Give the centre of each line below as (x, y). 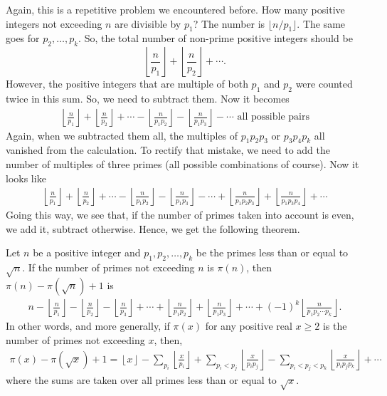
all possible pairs (273, 117)
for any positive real (249, 325)
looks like (26, 178)
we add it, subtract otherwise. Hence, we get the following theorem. (153, 228)
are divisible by (148, 23)
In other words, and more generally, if (88, 325)
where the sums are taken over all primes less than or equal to (141, 380)
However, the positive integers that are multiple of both (127, 84)
